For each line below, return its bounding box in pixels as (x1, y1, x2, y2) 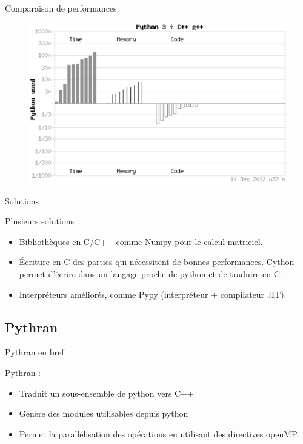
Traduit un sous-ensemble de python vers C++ (19, 386, 194, 399)
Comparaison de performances (5, 2, 117, 14)
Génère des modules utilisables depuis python (19, 407, 188, 420)
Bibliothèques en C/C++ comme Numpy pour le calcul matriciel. (19, 235, 263, 247)
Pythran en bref (5, 346, 64, 358)
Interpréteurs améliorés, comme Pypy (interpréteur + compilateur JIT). (19, 288, 287, 300)
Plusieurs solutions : (5, 215, 79, 227)
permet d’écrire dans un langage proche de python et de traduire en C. (19, 267, 282, 280)
